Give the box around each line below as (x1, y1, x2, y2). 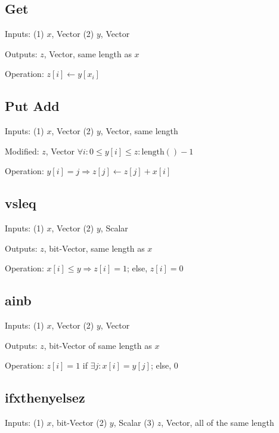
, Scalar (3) (113, 416, 155, 429)
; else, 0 (150, 359, 178, 372)
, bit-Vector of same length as (44, 339, 152, 351)
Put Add (5, 97, 60, 115)
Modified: (5, 144, 39, 157)
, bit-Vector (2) (51, 416, 107, 429)
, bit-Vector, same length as (44, 242, 145, 254)
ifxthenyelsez (5, 388, 85, 407)
